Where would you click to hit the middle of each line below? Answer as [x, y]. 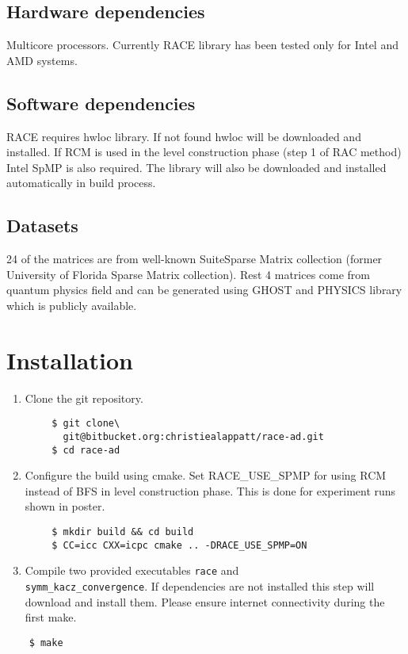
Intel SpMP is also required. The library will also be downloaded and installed [196, 167]
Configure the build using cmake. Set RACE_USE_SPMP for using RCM [206, 475]
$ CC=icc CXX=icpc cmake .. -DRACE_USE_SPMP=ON [179, 545]
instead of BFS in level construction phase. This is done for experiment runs [210, 490]
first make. [51, 617]
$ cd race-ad [86, 450]
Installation [70, 360]
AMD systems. [42, 60]
